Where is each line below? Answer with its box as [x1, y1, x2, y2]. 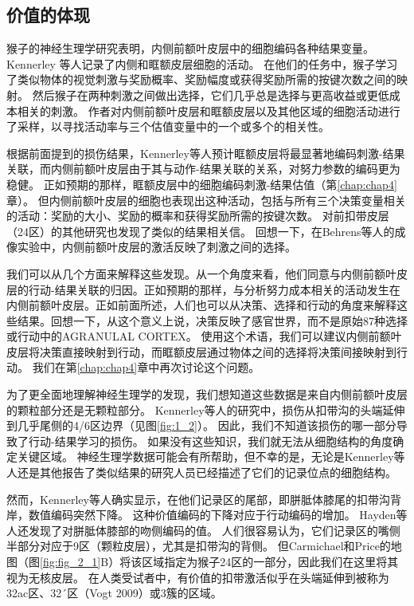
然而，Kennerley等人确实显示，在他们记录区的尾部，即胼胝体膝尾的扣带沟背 [6, 490, 401, 507]
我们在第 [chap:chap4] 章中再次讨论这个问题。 [32, 359, 260, 376]
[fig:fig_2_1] [40, 553, 101, 570]
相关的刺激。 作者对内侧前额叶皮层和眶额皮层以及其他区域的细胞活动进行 [17, 102, 400, 119]
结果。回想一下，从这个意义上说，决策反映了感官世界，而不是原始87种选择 [17, 312, 408, 329]
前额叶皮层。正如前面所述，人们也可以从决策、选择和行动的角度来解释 [28, 297, 396, 313]
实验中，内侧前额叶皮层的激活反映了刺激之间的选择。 [17, 238, 296, 255]
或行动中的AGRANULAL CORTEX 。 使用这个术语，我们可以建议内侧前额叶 [6, 328, 402, 344]
